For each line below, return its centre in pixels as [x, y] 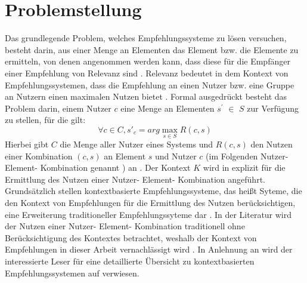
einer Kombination [39, 156]
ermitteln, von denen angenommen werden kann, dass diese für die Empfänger [148, 61]
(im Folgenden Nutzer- [247, 156]
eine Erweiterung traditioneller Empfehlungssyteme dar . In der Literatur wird [148, 214]
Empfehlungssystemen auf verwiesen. [72, 273]
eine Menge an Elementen [168, 108]
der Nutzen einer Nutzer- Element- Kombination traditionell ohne [125, 226]
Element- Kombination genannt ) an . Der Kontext [98, 167]
